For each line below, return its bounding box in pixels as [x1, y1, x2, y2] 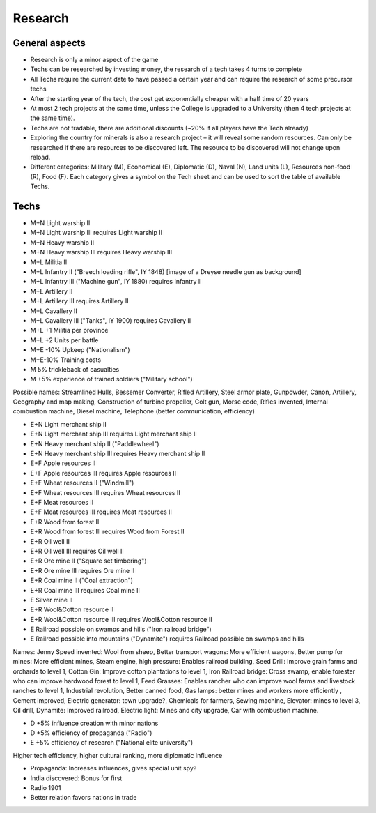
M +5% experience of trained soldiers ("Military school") [30, 375, 193, 383]
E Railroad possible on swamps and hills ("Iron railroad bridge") [30, 625, 212, 634]
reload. [30, 153, 51, 161]
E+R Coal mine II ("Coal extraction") [30, 576, 134, 585]
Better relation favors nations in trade [30, 793, 137, 802]
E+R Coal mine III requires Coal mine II [30, 586, 141, 594]
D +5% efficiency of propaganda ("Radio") [30, 729, 152, 737]
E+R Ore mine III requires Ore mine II [30, 566, 135, 575]
